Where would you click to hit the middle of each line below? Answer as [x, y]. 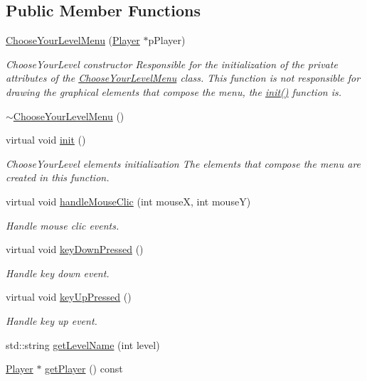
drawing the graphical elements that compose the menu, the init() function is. [174, 91]
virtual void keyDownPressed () [75, 249]
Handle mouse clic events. [63, 225]
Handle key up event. [52, 320]
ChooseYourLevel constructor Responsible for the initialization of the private [172, 64]
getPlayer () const [84, 369]
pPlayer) [167, 40]
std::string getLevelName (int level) [83, 344]
